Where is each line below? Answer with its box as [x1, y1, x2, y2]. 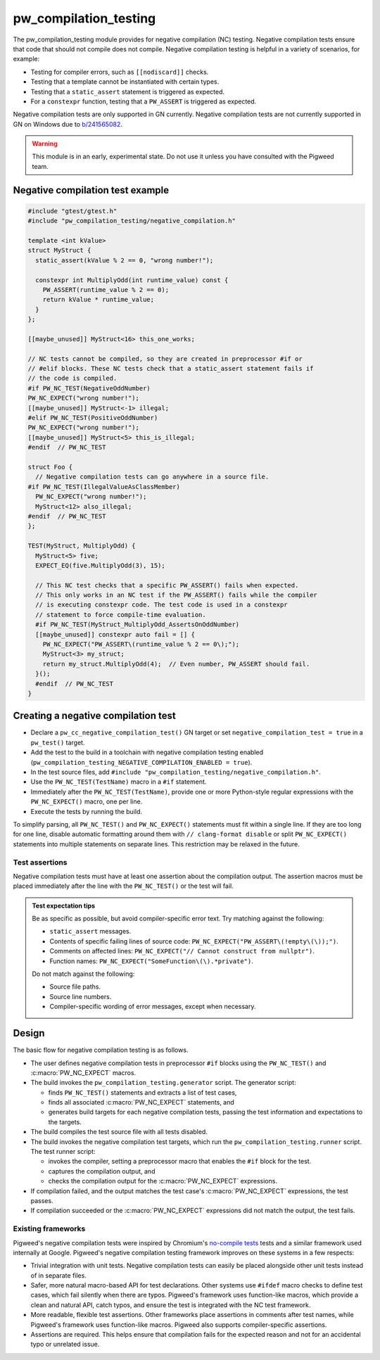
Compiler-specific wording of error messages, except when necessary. [49, 1003, 256, 1011]
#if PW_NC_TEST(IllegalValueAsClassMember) [27, 483, 181, 490]
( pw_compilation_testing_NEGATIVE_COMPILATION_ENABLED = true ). [30, 758, 253, 766]
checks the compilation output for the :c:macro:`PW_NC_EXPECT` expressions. [48, 1177, 278, 1186]
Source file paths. [49, 982, 101, 991]
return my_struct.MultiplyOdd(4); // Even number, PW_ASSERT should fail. [42, 660, 310, 668]
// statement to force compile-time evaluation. [35, 611, 207, 618]
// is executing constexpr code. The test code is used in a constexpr [35, 601, 288, 609]
